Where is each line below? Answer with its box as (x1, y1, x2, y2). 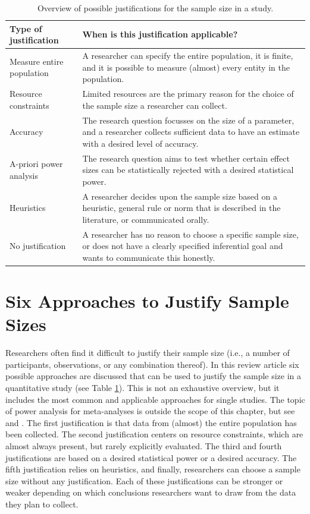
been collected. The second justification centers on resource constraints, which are (5, 428, 303, 440)
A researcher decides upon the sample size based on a (82, 190, 277, 202)
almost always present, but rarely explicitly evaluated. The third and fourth (5, 439, 282, 452)
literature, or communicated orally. (82, 213, 209, 225)
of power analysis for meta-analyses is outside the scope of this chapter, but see (5, 405, 295, 417)
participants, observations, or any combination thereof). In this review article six (5, 358, 299, 370)
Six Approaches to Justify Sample (5, 289, 289, 313)
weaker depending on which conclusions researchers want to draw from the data (5, 486, 296, 499)
